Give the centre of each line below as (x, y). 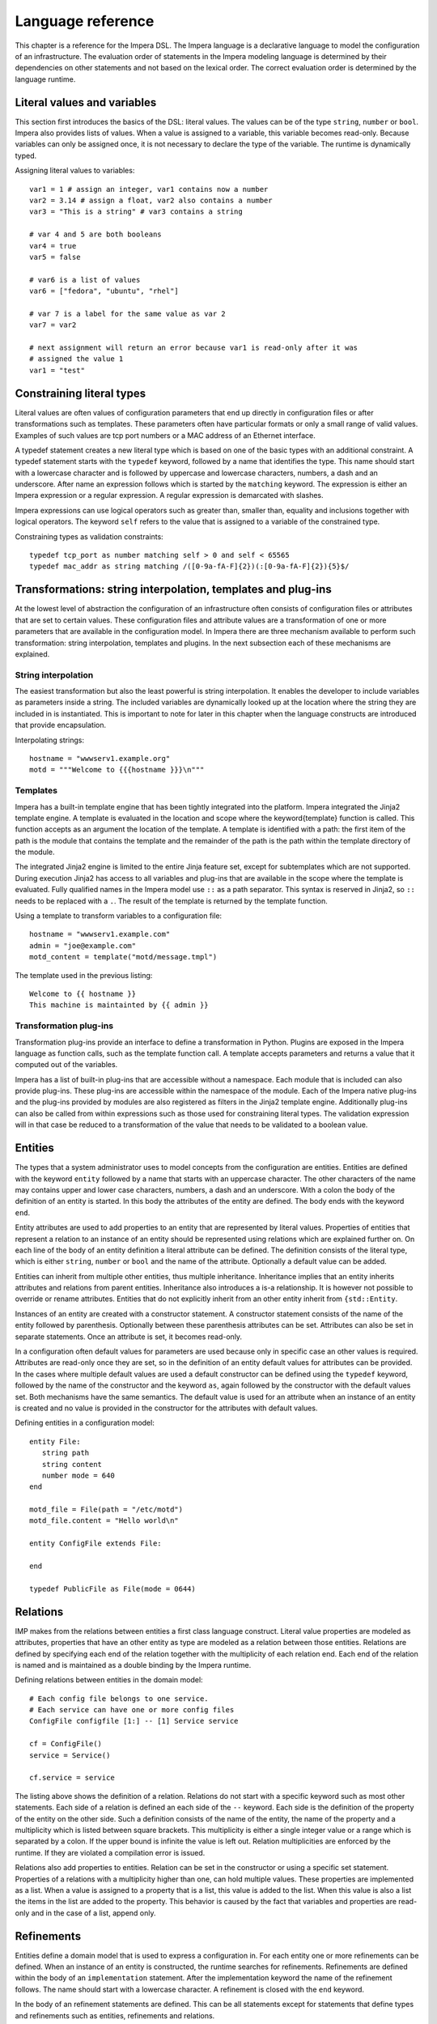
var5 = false (55, 257)
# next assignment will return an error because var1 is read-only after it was (194, 348)
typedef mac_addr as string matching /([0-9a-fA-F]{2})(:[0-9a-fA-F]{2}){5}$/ (189, 566)
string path (66, 1453)
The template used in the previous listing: (84, 975)
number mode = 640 (78, 1475)
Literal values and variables (86, 102)
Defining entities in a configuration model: (85, 1423)
